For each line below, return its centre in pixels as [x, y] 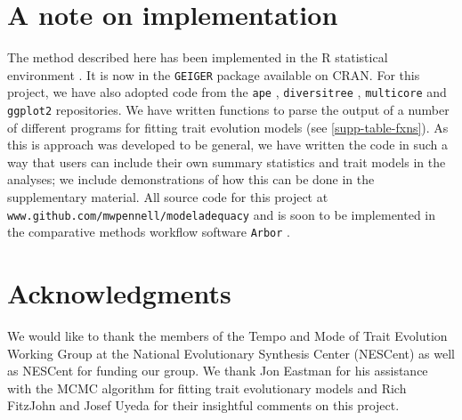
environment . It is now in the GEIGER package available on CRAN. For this [214, 74]
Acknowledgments [119, 293]
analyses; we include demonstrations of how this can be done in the [191, 179]
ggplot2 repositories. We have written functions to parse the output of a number [228, 110]
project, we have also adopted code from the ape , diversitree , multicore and [227, 92]
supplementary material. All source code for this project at [168, 197]
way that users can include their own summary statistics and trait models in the [227, 162]
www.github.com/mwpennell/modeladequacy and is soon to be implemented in [222, 214]
